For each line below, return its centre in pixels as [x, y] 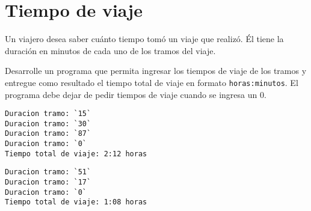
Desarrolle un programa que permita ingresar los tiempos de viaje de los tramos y [156, 71]
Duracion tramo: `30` [48, 124]
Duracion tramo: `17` [48, 182]
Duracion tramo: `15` [48, 114]
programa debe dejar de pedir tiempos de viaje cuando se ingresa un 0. [136, 94]
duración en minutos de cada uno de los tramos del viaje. [110, 50]
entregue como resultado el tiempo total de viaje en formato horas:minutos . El [152, 82]
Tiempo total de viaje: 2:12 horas [76, 154]
